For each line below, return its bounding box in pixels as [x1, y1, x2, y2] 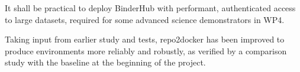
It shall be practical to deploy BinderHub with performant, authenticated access [5, 2, 296, 14]
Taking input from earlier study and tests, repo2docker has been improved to [5, 33, 285, 45]
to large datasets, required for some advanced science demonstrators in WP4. [5, 13, 285, 25]
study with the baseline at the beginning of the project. [5, 56, 206, 68]
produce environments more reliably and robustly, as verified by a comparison [5, 44, 287, 57]
